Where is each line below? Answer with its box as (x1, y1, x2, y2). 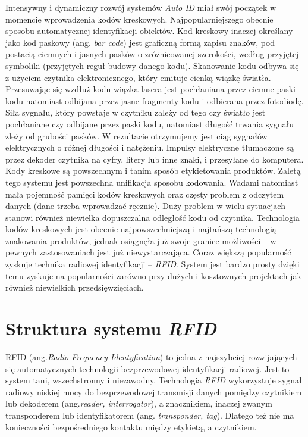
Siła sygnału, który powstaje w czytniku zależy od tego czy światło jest (5, 106, 266, 118)
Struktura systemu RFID (5, 316, 217, 341)
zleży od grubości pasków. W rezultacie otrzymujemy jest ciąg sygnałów (5, 129, 268, 142)
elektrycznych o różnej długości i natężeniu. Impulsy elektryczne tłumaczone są (5, 141, 294, 154)
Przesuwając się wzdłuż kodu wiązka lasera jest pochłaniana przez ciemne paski (5, 83, 296, 95)
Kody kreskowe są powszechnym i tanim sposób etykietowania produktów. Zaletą (5, 164, 301, 177)
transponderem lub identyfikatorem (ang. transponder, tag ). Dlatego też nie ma (5, 408, 294, 421)
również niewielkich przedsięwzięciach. (5, 281, 144, 294)
